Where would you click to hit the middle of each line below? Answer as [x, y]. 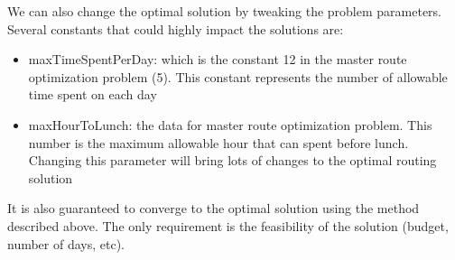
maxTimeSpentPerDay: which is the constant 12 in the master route [218, 59]
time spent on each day [93, 94]
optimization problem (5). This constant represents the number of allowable [238, 76]
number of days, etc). [66, 243]
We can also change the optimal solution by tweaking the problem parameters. [224, 11]
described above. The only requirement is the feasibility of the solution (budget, [228, 225]
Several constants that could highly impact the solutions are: [176, 28]
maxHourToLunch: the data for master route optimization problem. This [230, 124]
